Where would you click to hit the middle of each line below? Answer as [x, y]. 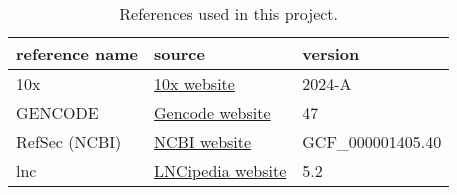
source [179, 53]
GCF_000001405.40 [372, 141]
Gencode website [212, 112]
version [331, 53]
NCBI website [202, 141]
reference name [77, 53]
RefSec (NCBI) [69, 141]
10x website [194, 83]
